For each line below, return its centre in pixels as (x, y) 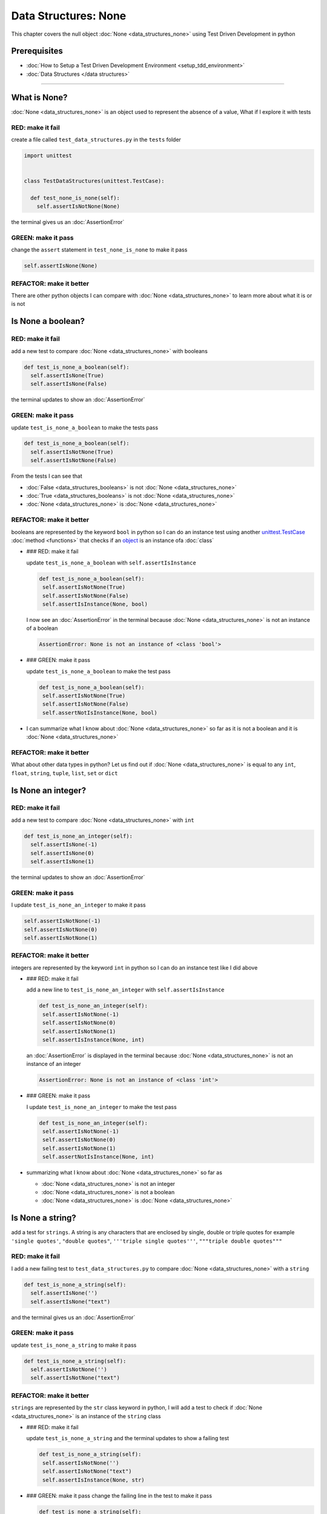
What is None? (39, 97)
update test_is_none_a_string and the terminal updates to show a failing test (128, 1438)
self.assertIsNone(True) (67, 375)
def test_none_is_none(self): (75, 198)
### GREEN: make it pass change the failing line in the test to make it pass (119, 1495)
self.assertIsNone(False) (69, 384)
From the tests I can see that (47, 476)
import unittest (48, 155)
